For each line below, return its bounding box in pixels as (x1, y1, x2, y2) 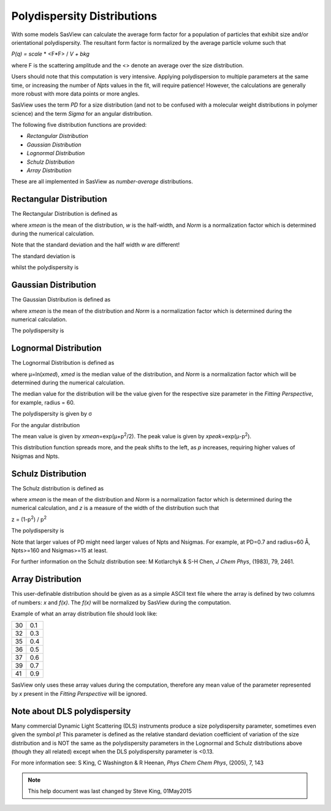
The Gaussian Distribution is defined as (11, 296, 111, 303)
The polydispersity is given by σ (11, 410, 92, 417)
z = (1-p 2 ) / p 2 (11, 515, 47, 523)
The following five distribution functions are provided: (11, 121, 147, 129)
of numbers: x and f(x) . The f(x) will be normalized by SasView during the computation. (11, 598, 232, 606)
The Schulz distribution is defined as (11, 484, 104, 492)
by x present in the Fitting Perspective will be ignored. (11, 690, 147, 697)
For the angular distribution (11, 421, 80, 428)
